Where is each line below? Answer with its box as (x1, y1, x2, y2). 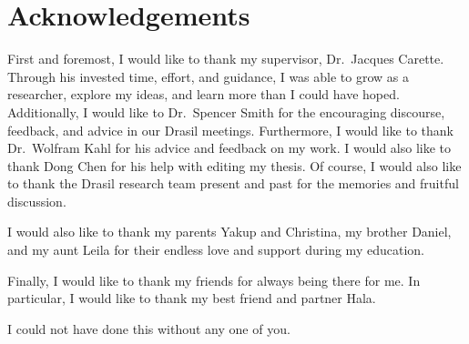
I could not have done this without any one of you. (7, 319, 291, 338)
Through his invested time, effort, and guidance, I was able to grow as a (7, 66, 409, 86)
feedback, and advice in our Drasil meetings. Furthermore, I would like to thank (7, 120, 454, 139)
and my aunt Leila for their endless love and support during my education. (7, 240, 424, 259)
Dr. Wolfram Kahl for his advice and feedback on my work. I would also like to (7, 138, 452, 157)
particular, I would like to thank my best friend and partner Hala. (7, 288, 376, 308)
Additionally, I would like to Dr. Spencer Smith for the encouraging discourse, (7, 102, 445, 121)
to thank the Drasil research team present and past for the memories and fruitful (7, 174, 459, 193)
